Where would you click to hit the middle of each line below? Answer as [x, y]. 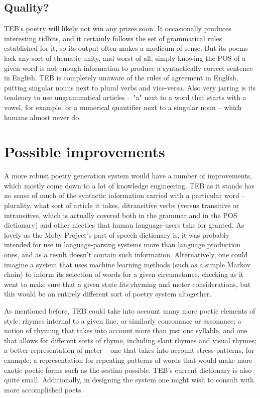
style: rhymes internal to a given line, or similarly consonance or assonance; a [123, 320]
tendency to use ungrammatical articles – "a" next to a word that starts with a [125, 97]
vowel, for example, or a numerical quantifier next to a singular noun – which [123, 107]
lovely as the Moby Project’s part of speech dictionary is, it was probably [117, 234]
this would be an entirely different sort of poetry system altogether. [108, 294]
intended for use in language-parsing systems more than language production [122, 244]
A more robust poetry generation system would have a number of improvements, [128, 176]
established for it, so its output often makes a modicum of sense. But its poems [126, 48]
